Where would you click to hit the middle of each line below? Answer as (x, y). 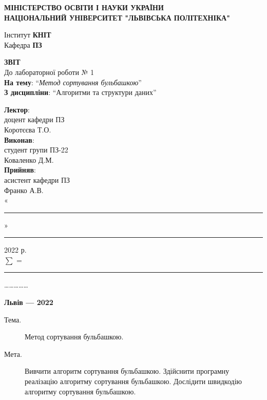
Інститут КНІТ (28, 35)
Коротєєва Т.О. (28, 129)
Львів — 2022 (29, 302)
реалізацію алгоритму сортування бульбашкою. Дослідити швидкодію (133, 381)
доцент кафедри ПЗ (34, 119)
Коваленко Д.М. (29, 159)
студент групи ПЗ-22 (36, 150)
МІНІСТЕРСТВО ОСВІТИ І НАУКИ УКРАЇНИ (84, 7)
